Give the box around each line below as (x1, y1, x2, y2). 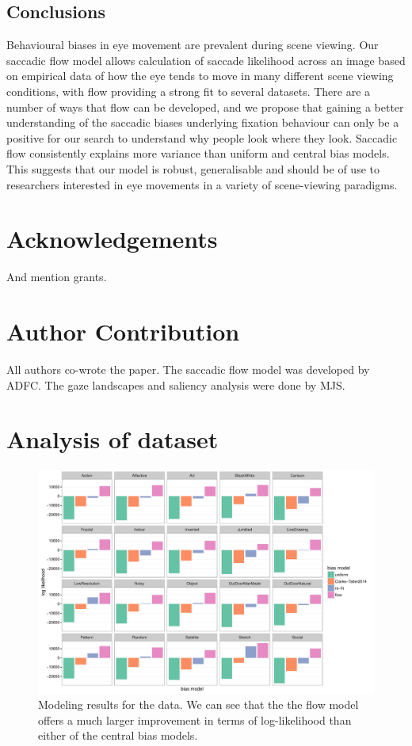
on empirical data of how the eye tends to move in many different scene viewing (6, 67, 394, 84)
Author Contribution (6, 315, 240, 348)
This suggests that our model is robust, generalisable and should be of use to (6, 160, 380, 177)
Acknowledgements (6, 223, 218, 255)
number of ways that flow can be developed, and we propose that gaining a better (6, 98, 404, 115)
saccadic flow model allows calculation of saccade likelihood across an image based (6, 51, 406, 68)
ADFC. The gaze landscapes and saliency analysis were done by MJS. (6, 376, 345, 393)
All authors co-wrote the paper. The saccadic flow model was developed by (6, 360, 370, 377)
